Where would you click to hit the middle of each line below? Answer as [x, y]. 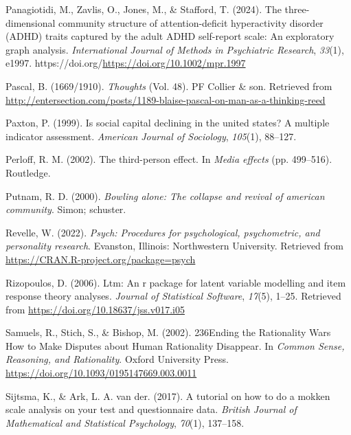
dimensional [31, 22]
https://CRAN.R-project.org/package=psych [101, 259]
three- [297, 9]
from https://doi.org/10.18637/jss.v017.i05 [95, 309]
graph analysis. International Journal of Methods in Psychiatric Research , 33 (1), [175, 49]
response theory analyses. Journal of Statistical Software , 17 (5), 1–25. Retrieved [173, 296]
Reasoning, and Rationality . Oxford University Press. [117, 359]
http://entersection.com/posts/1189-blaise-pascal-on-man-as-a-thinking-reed [166, 99]
